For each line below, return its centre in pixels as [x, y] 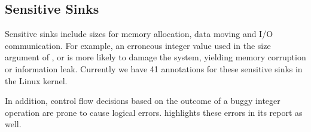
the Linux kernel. [36, 80]
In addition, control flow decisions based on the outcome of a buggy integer [143, 101]
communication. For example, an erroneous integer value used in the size [138, 45]
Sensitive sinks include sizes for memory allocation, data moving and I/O [139, 34]
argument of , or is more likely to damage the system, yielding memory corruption [155, 57]
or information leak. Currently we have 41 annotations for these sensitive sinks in [154, 68]
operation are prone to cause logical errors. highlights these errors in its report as [154, 112]
